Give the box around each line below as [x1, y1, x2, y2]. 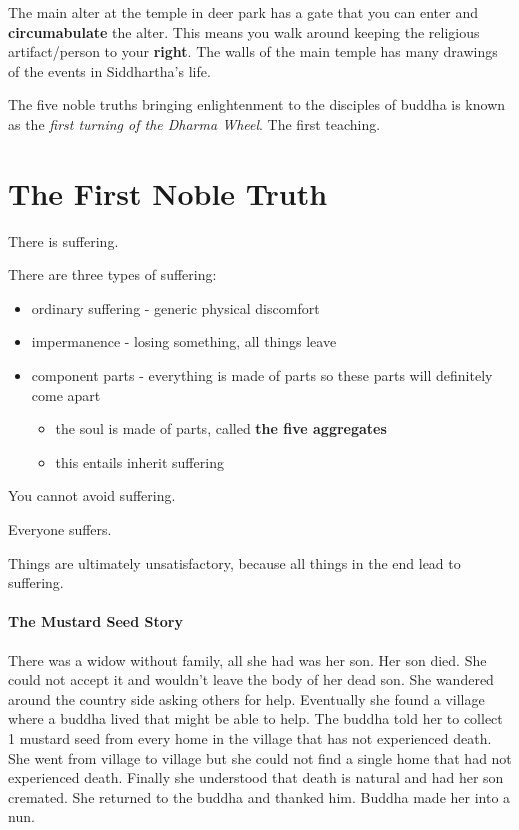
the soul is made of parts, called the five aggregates [55, 418, 387, 439]
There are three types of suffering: [8, 264, 217, 285]
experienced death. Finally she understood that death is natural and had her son [8, 767, 504, 788]
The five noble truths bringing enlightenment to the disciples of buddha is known [8, 94, 506, 115]
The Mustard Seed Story [8, 611, 183, 632]
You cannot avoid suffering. [8, 485, 176, 506]
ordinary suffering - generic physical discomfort [31, 297, 320, 318]
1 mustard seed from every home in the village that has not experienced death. [8, 727, 492, 748]
